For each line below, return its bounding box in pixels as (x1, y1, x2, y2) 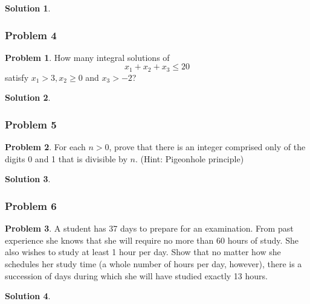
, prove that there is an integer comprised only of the (109, 141, 306, 153)
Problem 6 (5, 198, 57, 213)
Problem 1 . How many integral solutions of (5, 51, 170, 63)
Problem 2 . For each (5, 141, 86, 153)
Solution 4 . (5, 290, 51, 302)
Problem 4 (5, 27, 57, 42)
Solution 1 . (5, 2, 51, 14)
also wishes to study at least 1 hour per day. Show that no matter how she (5, 245, 281, 258)
